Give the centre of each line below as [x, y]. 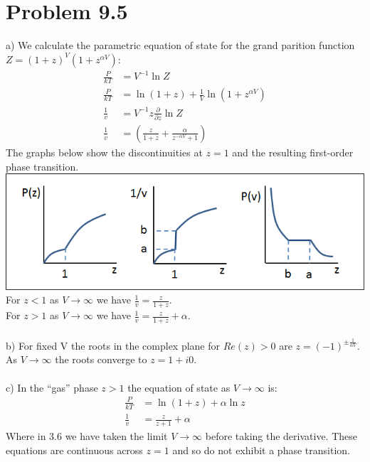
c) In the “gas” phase [52, 387]
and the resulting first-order [293, 152]
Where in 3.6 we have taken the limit [87, 435]
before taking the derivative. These [281, 435]
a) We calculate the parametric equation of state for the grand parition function [180, 45]
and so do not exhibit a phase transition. [261, 450]
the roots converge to [101, 359]
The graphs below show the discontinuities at [104, 152]
